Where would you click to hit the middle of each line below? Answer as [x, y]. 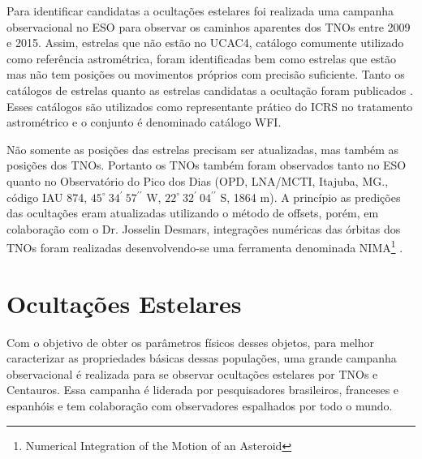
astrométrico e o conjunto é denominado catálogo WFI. [144, 122]
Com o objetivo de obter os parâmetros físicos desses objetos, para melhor [191, 342]
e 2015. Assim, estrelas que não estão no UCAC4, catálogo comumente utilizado [205, 43]
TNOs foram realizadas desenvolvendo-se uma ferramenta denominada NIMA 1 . [205, 246]
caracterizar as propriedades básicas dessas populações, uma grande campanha [202, 358]
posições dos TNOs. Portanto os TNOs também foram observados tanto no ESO [207, 165]
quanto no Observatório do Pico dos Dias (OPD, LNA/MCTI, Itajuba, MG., [198, 180]
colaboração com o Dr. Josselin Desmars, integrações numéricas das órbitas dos [204, 228]
